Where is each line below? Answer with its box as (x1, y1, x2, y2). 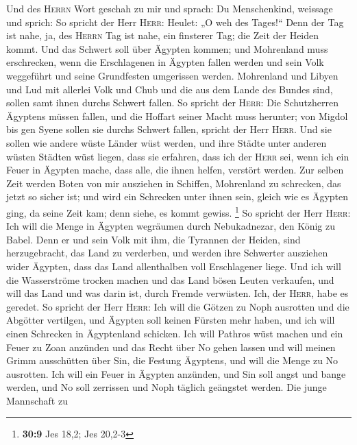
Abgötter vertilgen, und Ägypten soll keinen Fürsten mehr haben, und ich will (6, 313, 335, 327)
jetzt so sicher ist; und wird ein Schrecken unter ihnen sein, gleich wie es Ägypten (6, 189, 349, 204)
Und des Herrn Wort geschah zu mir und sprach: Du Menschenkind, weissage (6, 1, 333, 15)
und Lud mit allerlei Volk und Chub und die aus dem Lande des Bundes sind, (6, 82, 333, 96)
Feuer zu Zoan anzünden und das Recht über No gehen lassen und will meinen (6, 339, 336, 354)
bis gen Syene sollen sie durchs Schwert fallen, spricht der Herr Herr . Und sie (6, 122, 332, 136)
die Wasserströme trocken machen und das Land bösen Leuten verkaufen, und (6, 272, 334, 287)
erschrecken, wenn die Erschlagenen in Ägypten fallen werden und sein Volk (6, 55, 324, 69)
